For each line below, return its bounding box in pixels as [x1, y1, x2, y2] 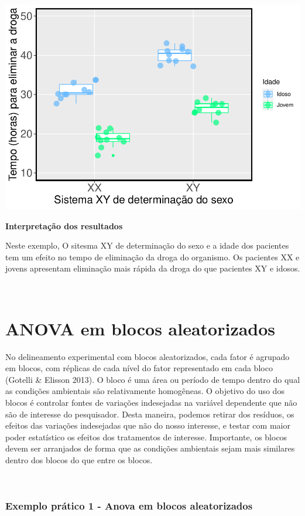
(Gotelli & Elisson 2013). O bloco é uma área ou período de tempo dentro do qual [5, 373, 300, 385]
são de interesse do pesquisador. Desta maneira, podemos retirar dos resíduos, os [5, 408, 294, 420]
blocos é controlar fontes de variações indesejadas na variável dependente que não [5, 396, 297, 408]
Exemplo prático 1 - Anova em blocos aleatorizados [5, 498, 253, 513]
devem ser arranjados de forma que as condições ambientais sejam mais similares [5, 442, 295, 454]
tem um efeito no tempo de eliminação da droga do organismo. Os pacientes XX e [5, 250, 300, 263]
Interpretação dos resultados [5, 219, 123, 232]
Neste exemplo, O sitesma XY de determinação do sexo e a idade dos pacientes [5, 239, 289, 252]
